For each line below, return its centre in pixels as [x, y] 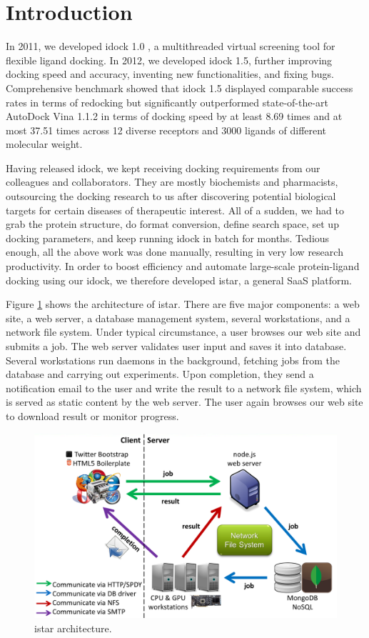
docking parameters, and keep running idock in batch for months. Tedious [168, 238]
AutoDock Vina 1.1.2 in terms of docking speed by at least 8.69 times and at [174, 116]
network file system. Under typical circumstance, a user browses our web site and [183, 332]
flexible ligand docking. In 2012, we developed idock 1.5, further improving [169, 60]
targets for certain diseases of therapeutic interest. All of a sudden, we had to [175, 210]
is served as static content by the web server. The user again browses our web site [184, 402]
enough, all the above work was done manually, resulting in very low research [175, 252]
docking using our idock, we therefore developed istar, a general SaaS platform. [179, 280]
